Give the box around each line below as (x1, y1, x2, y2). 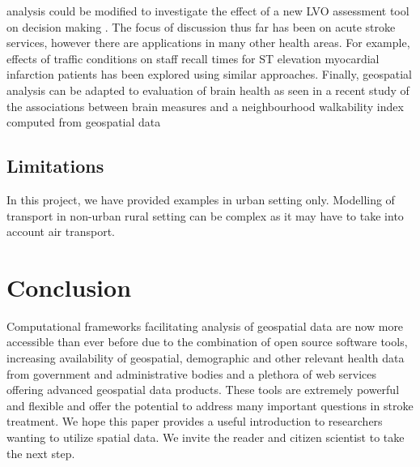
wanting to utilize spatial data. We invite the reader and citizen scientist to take (6, 429, 405, 446)
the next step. (6, 444, 75, 461)
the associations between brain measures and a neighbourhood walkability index (6, 97, 404, 114)
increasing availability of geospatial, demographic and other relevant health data (6, 349, 405, 366)
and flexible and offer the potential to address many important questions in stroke (6, 396, 414, 413)
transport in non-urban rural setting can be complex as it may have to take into (6, 207, 404, 224)
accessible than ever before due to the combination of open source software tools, (6, 333, 408, 350)
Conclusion (6, 270, 132, 303)
